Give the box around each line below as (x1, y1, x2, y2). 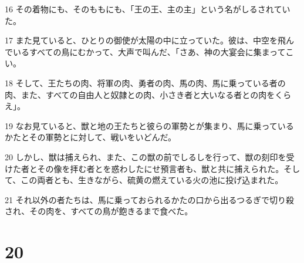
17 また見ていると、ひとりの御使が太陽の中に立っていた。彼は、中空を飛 (5, 34, 286, 46)
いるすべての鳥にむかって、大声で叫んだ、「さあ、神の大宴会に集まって (12, 45, 286, 58)
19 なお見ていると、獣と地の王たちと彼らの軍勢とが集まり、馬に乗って (5, 119, 278, 131)
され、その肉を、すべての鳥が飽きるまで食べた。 (5, 205, 193, 217)
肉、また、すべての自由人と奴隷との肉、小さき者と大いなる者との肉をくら (5, 88, 292, 100)
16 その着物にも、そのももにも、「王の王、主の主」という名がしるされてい (5, 3, 291, 15)
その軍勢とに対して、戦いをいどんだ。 (29, 131, 177, 143)
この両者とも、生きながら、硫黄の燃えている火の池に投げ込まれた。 (21, 174, 283, 186)
